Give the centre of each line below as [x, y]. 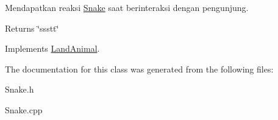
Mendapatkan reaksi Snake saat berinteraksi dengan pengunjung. [127, 7]
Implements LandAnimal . [52, 48]
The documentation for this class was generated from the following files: [139, 69]
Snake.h [20, 89]
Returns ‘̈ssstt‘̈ [32, 28]
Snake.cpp [24, 109]
